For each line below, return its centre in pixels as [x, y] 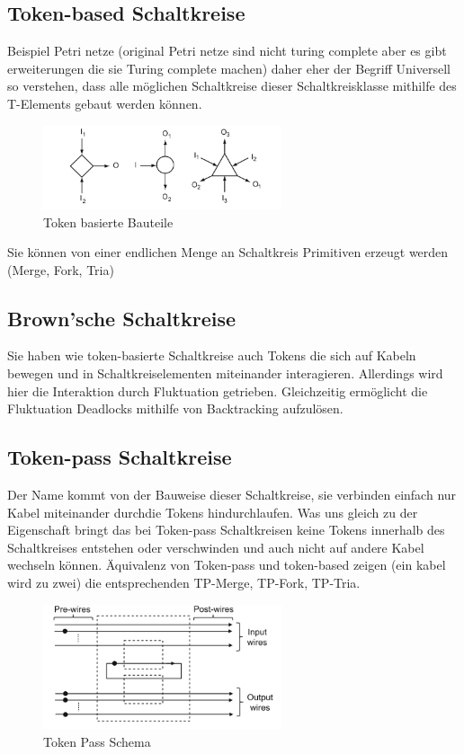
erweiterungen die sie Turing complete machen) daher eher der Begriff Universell [229, 68]
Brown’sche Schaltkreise [122, 318]
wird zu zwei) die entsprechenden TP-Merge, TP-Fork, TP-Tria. [184, 583]
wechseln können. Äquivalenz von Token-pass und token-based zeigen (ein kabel [227, 565]
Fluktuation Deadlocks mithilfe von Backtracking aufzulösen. [175, 408]
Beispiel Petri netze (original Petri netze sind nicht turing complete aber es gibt [227, 51]
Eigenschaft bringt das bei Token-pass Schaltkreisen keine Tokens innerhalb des [226, 530]
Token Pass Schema [97, 741]
